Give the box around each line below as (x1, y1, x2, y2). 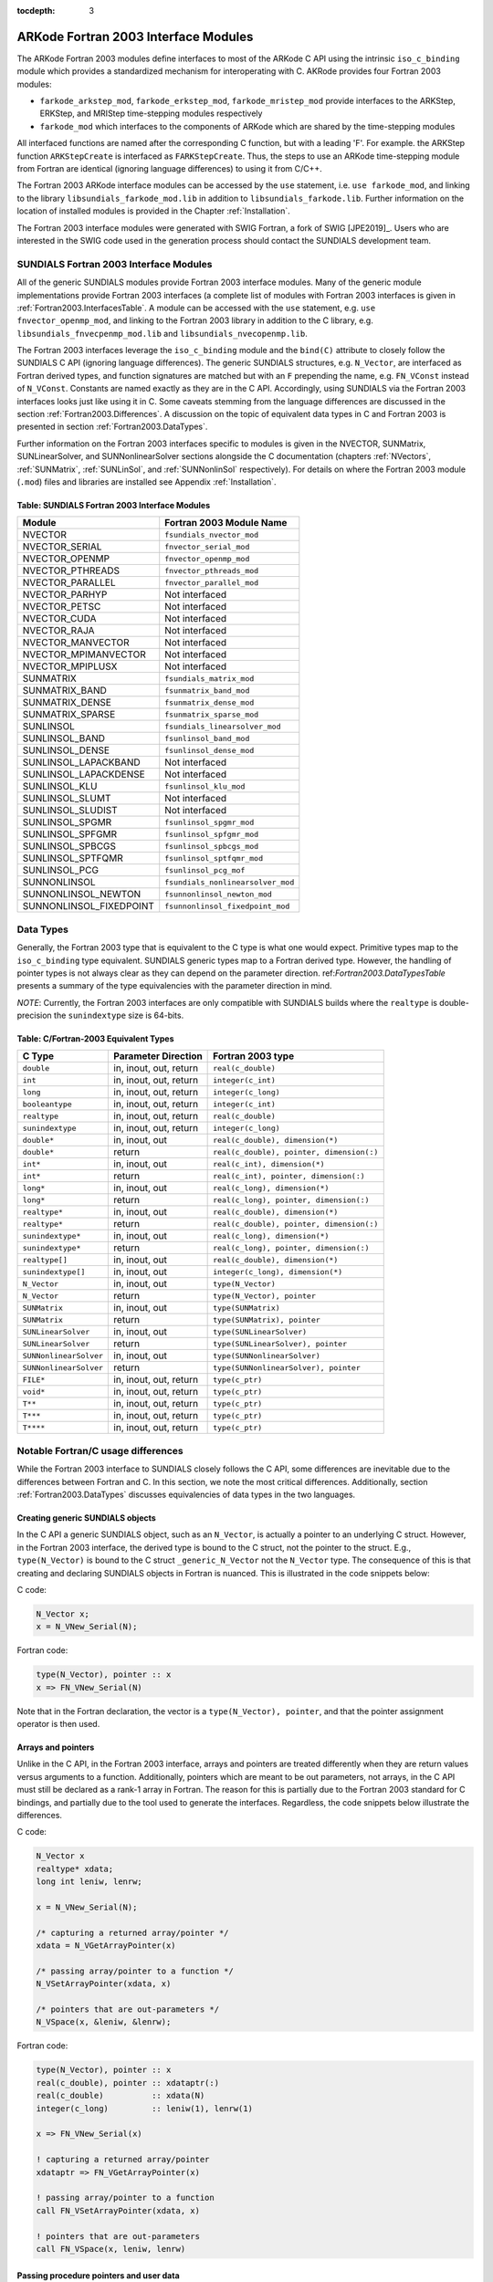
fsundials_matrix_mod (164, 674, 255, 684)
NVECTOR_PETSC (22, 601, 101, 613)
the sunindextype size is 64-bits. (53, 1010, 184, 1021)
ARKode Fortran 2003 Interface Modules (16, 28, 254, 45)
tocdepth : (16, 5, 56, 16)
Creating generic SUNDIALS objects (16, 1513, 157, 1523)
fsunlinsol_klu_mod (164, 781, 246, 791)
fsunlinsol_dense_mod (164, 745, 255, 755)
